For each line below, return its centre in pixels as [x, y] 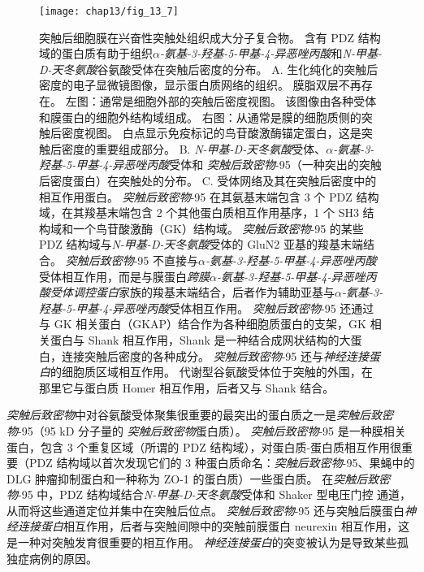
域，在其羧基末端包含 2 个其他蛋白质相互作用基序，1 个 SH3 [199, 212]
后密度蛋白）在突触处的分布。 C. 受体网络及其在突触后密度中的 [208, 180]
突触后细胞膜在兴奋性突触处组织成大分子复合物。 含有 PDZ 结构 [210, 37]
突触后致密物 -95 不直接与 [132, 260]
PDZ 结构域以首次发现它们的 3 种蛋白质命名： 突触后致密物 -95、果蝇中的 [222, 463]
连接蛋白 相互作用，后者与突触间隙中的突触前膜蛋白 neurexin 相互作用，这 [213, 526]
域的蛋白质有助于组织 [96, 53]
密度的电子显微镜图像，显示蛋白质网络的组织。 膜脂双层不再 [200, 85]
